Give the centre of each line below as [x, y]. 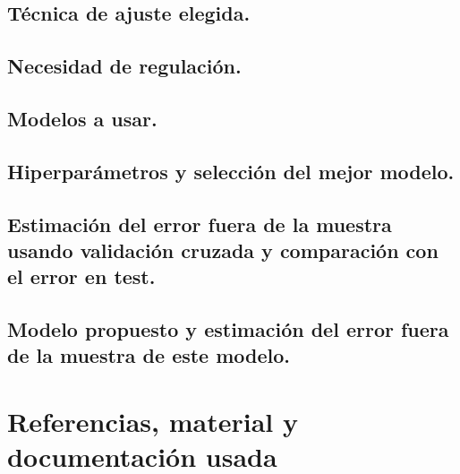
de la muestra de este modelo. [149, 355]
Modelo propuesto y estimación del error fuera [228, 329]
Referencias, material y [153, 422]
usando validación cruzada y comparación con [223, 250]
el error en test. [81, 276]
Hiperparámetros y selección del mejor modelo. [231, 171]
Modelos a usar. [82, 118]
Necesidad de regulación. [124, 66]
